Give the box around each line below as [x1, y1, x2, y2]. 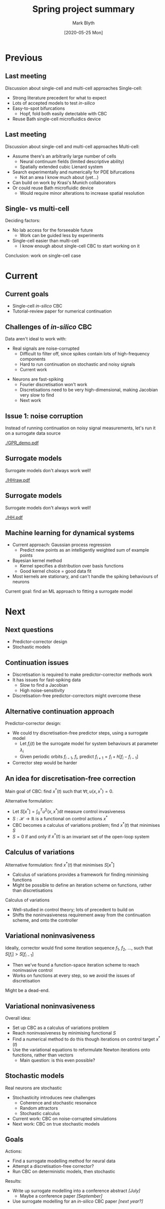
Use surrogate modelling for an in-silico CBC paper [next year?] [12, 1199, 143, 1205]
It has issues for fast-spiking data [12, 677, 81, 683]
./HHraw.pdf [5, 477, 30, 483]
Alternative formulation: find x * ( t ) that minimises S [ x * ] [5, 861, 115, 868]
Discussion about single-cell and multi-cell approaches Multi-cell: [5, 143, 140, 150]
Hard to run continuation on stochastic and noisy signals [19, 361, 135, 367]
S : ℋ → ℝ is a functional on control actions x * [12, 815, 108, 822]
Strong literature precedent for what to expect [12, 94, 107, 100]
